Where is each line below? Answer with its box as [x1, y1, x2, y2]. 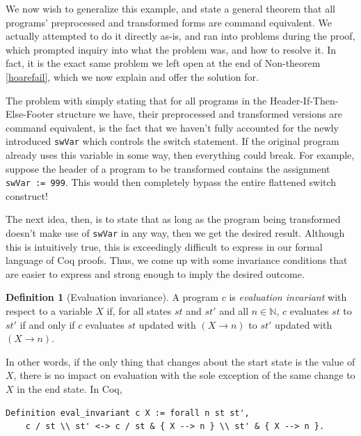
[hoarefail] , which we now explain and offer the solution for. [6, 69, 259, 84]
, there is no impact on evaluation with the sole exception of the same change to [13, 368, 355, 382]
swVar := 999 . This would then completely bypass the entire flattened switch [6, 175, 337, 189]
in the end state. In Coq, [17, 382, 122, 396]
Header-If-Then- [269, 93, 339, 107]
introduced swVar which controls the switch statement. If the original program [6, 134, 339, 148]
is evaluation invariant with [229, 290, 347, 304]
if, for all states [106, 304, 172, 318]
